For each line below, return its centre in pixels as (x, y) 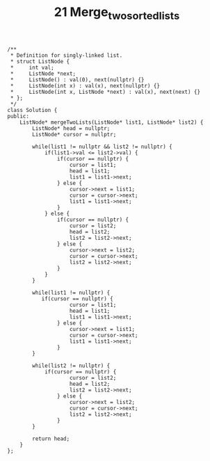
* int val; (32, 67)
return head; (51, 439)
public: (18, 116)
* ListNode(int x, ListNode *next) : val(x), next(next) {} (105, 92)
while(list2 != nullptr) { (71, 366)
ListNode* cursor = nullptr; (74, 134)
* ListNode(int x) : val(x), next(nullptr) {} (85, 86)
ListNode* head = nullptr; (71, 128)
